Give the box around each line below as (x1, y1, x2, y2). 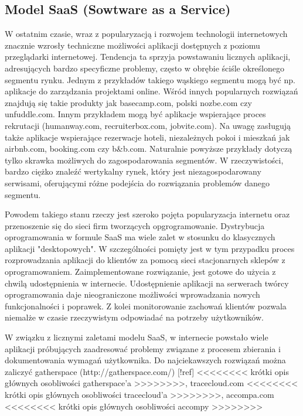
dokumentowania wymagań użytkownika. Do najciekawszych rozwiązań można (5, 354, 286, 366)
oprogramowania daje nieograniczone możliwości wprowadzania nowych (5, 288, 260, 301)
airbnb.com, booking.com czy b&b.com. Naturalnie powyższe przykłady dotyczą (5, 142, 292, 155)
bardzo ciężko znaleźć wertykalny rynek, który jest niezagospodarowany (5, 165, 261, 178)
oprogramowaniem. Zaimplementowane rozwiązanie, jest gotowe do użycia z (5, 265, 276, 278)
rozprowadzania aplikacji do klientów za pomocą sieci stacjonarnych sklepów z (5, 254, 285, 266)
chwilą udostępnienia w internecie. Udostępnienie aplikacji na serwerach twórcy (5, 277, 289, 289)
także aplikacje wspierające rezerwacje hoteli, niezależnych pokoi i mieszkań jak (5, 131, 290, 143)
